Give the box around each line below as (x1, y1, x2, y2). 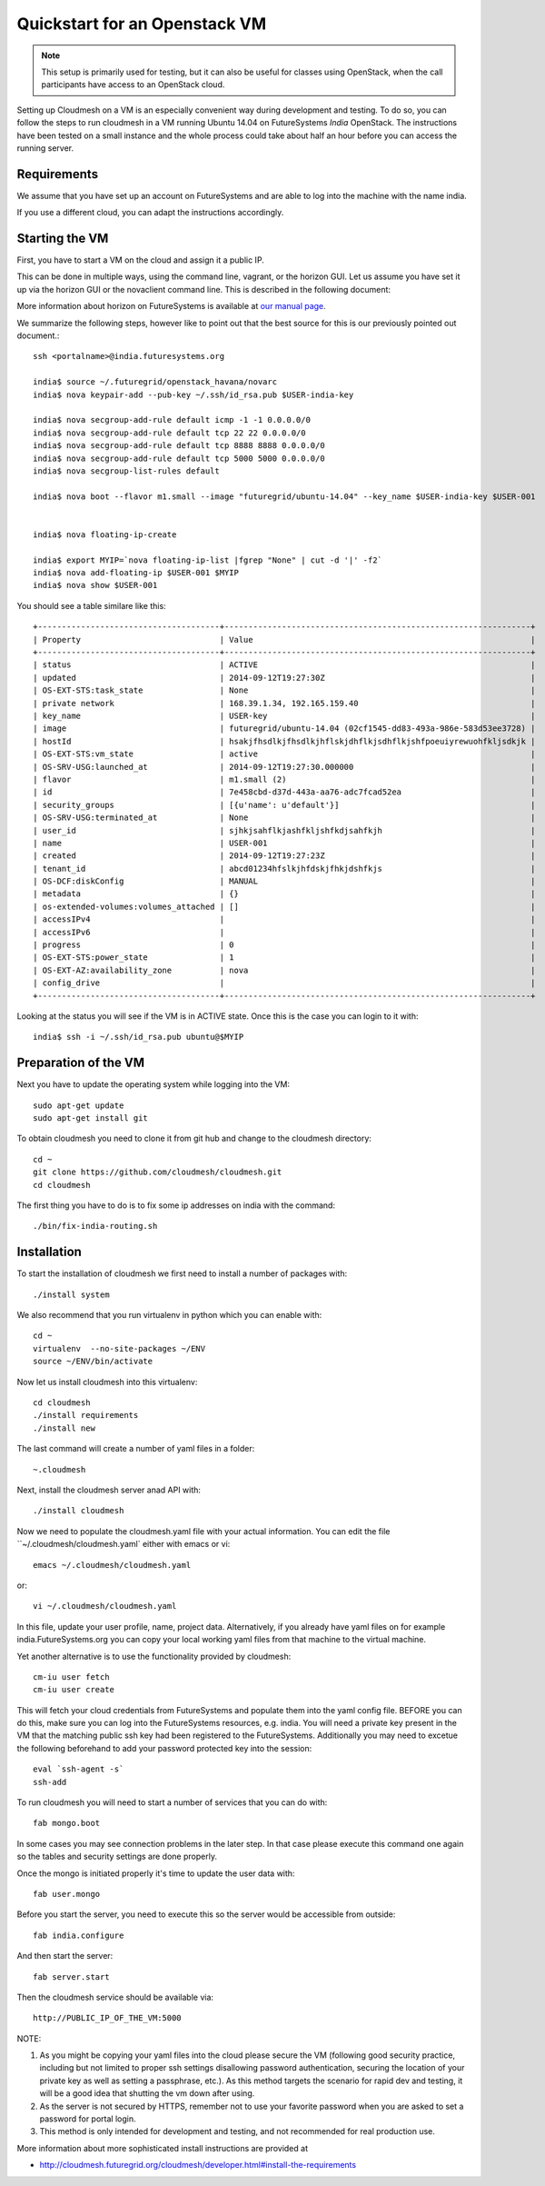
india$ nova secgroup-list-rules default (33, 465, 220, 476)
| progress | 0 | (33, 940, 536, 950)
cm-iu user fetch (33, 1672, 110, 1682)
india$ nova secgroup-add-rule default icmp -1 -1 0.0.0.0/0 (33, 414, 311, 425)
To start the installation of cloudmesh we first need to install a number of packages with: (16, 1268, 348, 1279)
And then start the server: (16, 1951, 114, 1961)
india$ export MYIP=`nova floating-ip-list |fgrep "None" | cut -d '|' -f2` (33, 554, 383, 565)
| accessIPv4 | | (33, 914, 536, 924)
